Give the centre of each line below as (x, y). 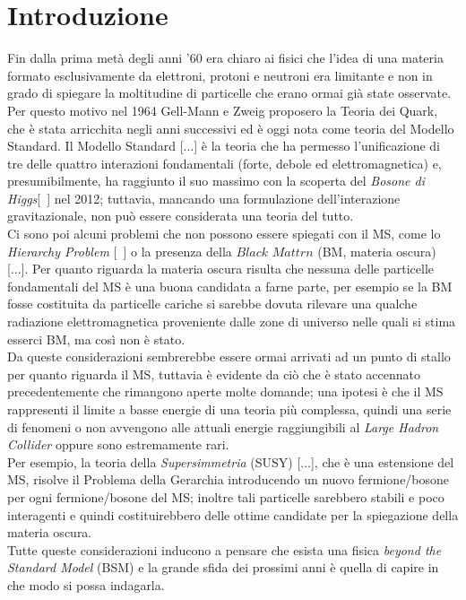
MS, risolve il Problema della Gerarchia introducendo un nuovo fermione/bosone (229, 479)
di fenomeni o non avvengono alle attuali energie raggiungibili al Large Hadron (223, 426)
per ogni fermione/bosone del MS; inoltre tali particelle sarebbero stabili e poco (226, 496)
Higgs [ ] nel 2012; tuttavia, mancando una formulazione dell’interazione (204, 198)
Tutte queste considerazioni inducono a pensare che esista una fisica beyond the (224, 549)
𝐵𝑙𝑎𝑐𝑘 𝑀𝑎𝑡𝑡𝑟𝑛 (275, 252)
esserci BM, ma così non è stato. (96, 339)
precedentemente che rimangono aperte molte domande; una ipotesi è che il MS (225, 391)
